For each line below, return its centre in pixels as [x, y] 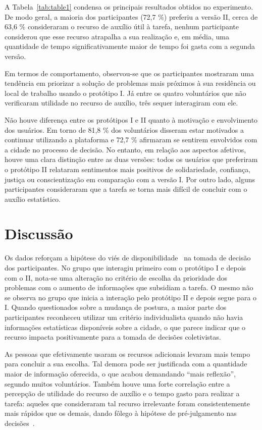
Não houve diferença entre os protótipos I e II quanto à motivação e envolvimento [131, 119]
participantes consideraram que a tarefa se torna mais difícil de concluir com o [126, 189]
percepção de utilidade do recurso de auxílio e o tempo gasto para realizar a [122, 393]
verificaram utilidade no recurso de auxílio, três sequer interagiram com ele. [121, 103]
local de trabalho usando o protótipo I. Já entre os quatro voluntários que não [125, 93]
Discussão [39, 233]
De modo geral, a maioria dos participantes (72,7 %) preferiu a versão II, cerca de [131, 16]
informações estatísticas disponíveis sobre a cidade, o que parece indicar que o [125, 327]
